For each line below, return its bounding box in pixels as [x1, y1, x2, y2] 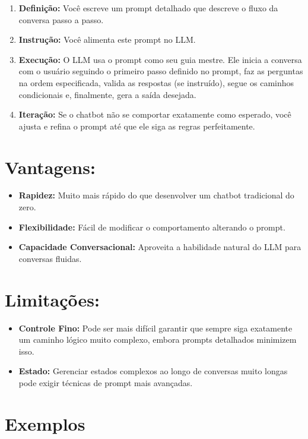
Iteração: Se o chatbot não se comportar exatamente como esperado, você [18, 108, 291, 121]
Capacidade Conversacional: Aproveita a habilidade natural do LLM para [18, 241, 301, 253]
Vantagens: [5, 154, 96, 179]
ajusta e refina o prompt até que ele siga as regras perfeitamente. [18, 119, 255, 132]
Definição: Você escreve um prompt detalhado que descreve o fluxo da [18, 2, 278, 14]
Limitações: [5, 287, 100, 311]
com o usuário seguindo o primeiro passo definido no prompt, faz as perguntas [18, 65, 303, 77]
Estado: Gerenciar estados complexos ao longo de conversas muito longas [18, 365, 288, 377]
